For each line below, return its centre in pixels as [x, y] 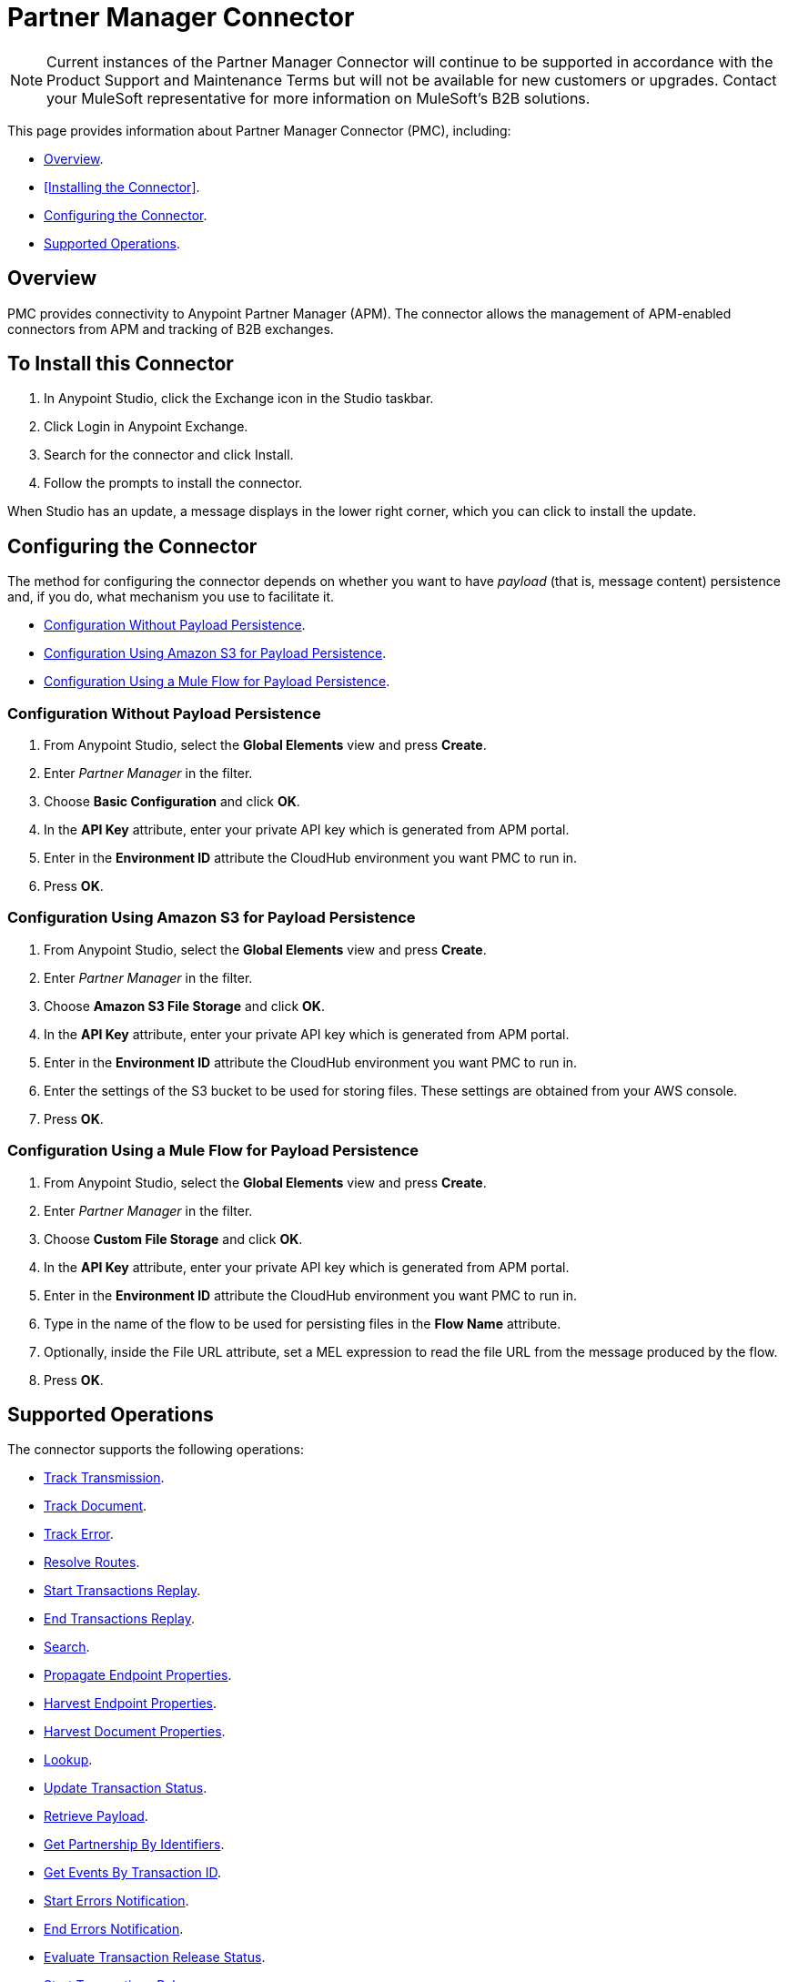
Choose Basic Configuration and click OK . [172, 802]
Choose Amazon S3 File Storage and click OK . [184, 1006]
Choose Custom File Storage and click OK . [173, 1239]
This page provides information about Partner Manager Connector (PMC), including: [259, 130]
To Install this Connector [121, 364]
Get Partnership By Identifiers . [134, 1845]
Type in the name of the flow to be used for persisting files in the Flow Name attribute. [303, 1323]
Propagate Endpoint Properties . [138, 1675]
